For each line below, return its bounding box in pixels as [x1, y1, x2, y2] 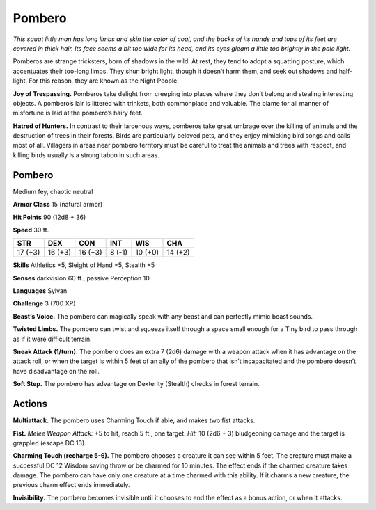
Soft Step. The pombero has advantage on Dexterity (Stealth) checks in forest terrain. [13, 380, 260, 388]
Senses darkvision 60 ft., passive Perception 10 [13, 273, 150, 282]
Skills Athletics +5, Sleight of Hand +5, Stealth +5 [13, 261, 155, 269]
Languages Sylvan [13, 287, 68, 295]
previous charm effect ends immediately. [13, 481, 130, 489]
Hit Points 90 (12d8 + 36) [13, 213, 86, 221]
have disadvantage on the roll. [13, 367, 100, 375]
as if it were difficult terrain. [13, 335, 92, 343]
